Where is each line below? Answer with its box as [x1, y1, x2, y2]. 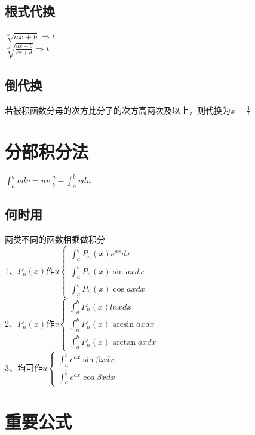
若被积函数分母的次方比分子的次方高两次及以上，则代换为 [5, 103, 231, 116]
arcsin [112, 320, 134, 329]
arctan [112, 338, 136, 347]
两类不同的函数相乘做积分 [5, 233, 105, 245]
